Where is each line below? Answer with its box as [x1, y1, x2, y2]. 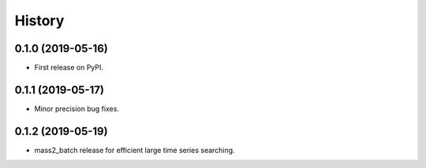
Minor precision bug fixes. [34, 103, 120, 114]
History [14, 12, 65, 29]
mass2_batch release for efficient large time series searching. [34, 145, 236, 155]
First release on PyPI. [34, 63, 104, 73]
